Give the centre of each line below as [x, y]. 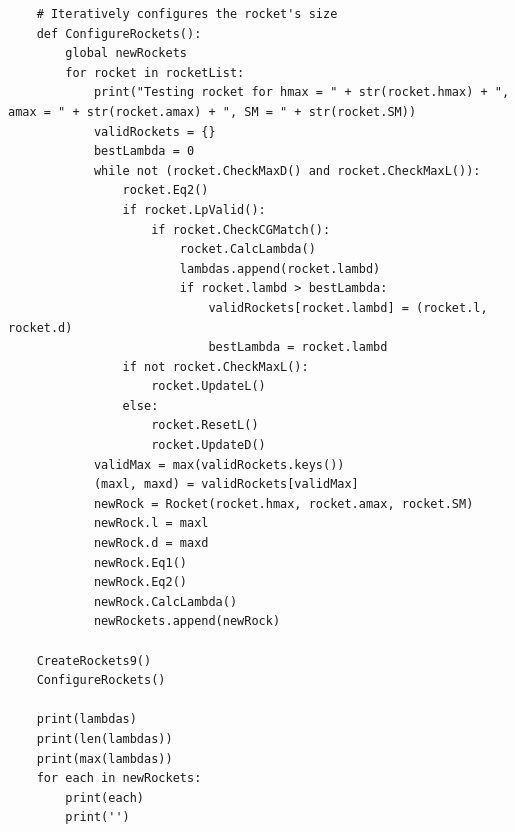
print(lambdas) [86, 719]
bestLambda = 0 [144, 151]
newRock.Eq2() [140, 582]
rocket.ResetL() [205, 425]
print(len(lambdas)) [104, 738]
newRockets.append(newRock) [187, 621]
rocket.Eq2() [165, 190]
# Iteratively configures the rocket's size [187, 14]
